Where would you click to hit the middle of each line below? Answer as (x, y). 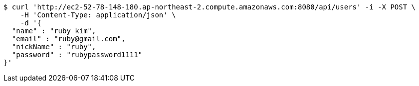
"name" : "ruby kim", (54, 31)
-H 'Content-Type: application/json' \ (98, 15)
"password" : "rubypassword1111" (77, 55)
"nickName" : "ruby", (54, 47)
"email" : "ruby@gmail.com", (69, 39)
